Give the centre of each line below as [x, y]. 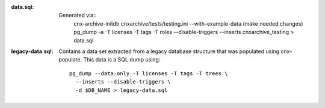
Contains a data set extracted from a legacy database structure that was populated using [169, 51]
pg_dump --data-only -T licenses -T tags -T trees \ [149, 73]
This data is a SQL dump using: [122, 60]
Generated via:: [78, 16]
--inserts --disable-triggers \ [123, 82]
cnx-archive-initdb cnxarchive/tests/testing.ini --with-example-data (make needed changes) [188, 23]
